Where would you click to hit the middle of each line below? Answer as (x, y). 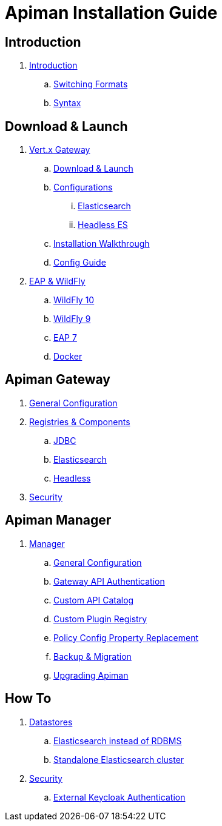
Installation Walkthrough (102, 244)
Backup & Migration (92, 656)
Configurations (83, 187)
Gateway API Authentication (109, 581)
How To (28, 699)
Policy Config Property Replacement (126, 637)
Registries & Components (80, 421)
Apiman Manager (58, 520)
